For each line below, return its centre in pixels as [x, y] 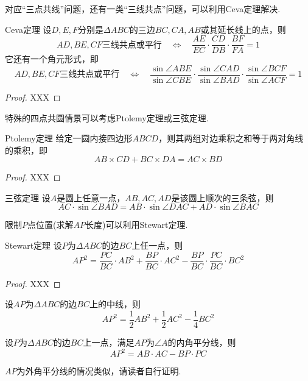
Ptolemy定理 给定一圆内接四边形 [69, 138]
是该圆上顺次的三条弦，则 [222, 197]
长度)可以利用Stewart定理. [136, 225]
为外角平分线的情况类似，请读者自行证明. [99, 371]
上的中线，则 [115, 304]
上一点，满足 [109, 342]
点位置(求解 [51, 225]
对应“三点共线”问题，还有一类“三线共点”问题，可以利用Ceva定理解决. [143, 9]
